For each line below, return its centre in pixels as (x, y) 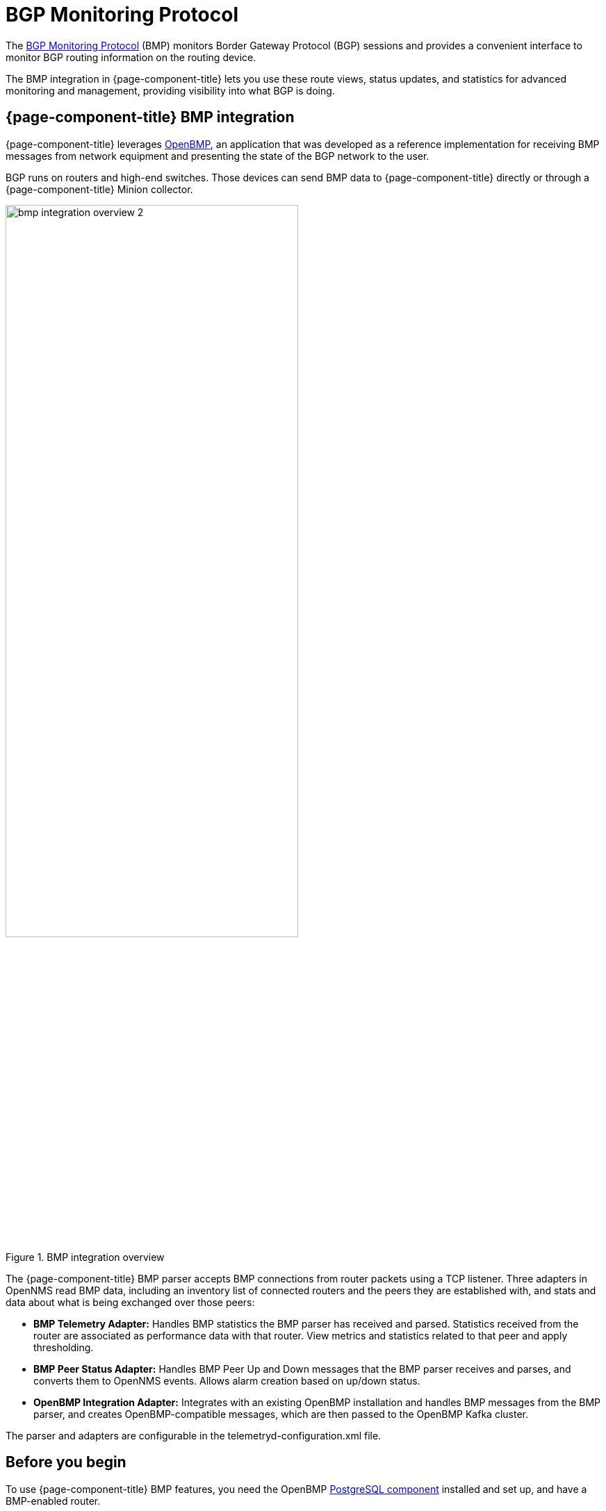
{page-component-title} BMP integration (150, 117)
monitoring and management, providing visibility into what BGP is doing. (170, 90)
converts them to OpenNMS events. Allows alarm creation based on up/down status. (227, 1380)
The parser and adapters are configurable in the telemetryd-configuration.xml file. (194, 1435)
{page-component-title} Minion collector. (99, 189)
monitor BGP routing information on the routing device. (131, 57)
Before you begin (66, 1462)
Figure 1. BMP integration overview (85, 1257)
